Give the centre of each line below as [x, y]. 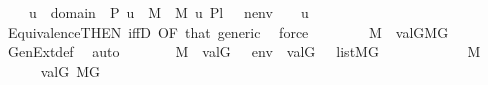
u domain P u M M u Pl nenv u [168, 12]
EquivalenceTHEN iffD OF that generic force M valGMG [228, 31]
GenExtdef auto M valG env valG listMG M [244, 51]
